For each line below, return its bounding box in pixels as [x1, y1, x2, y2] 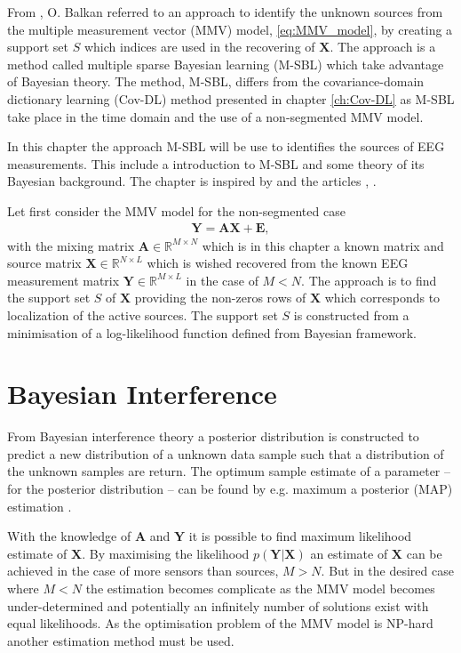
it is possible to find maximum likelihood [188, 527, 412, 545]
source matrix [7, 254, 82, 272]
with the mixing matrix [7, 236, 135, 254]
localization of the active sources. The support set [7, 305, 278, 324]
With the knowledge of [7, 527, 131, 545]
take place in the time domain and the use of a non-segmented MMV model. [7, 107, 424, 125]
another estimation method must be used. [7, 631, 234, 649]
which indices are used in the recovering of [83, 37, 315, 56]
